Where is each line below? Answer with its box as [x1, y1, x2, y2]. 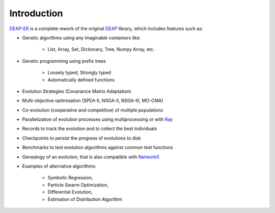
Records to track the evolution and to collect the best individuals [22, 125, 157, 132]
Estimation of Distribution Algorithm [47, 196, 122, 202]
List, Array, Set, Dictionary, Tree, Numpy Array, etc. [47, 46, 155, 52]
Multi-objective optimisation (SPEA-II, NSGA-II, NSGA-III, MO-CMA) [22, 97, 163, 104]
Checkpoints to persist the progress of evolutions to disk [22, 135, 141, 141]
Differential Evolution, [47, 189, 93, 195]
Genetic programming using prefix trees [22, 58, 106, 64]
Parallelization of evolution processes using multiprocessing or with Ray [22, 116, 173, 122]
